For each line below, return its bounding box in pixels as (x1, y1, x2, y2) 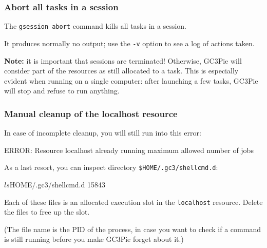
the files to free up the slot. (4, 206, 90, 217)
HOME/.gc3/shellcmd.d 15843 (9, 179, 105, 189)
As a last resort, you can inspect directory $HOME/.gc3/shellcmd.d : (4, 162, 218, 173)
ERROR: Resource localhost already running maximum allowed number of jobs (4, 144, 254, 155)
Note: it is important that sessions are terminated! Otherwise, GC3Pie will (4, 55, 242, 66)
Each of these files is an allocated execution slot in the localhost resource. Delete (4, 196, 263, 207)
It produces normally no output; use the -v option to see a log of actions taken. (4, 37, 255, 48)
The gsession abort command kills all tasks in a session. (4, 21, 187, 31)
